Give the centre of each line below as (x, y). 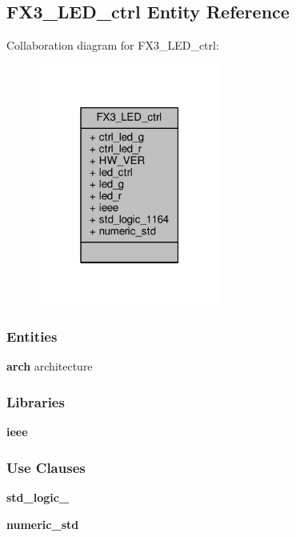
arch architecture (50, 366)
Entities (32, 337)
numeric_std (43, 524)
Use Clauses (46, 467)
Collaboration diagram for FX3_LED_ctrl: (113, 45)
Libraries (36, 401)
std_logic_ (38, 497)
